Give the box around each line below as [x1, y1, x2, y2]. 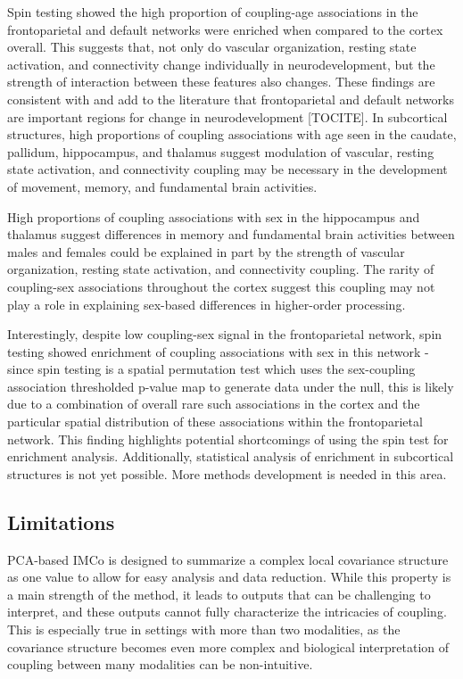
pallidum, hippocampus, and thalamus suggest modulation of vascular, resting [7, 142, 434, 161]
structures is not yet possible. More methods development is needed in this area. [7, 464, 447, 483]
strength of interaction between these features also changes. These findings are [7, 72, 435, 91]
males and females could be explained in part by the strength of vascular [7, 242, 405, 261]
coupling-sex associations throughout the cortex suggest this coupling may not [7, 277, 435, 295]
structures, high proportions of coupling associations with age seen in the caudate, [7, 125, 457, 144]
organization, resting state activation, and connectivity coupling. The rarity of [7, 260, 434, 278]
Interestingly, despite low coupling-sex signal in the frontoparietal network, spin [7, 325, 442, 344]
